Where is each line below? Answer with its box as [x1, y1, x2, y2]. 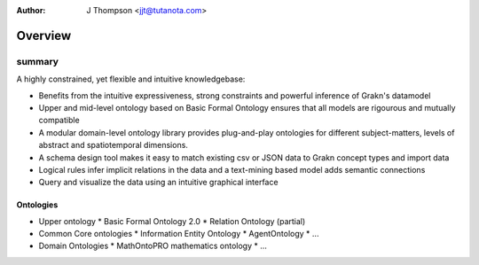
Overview [16, 27, 72, 43]
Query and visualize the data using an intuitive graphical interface [38, 177, 279, 188]
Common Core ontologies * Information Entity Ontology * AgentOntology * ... [38, 229, 319, 239]
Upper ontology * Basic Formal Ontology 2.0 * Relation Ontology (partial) [38, 215, 306, 226]
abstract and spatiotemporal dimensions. [38, 140, 188, 151]
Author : [16, 5, 46, 15]
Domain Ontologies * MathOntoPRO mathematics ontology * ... [38, 240, 268, 252]
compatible [38, 115, 80, 126]
